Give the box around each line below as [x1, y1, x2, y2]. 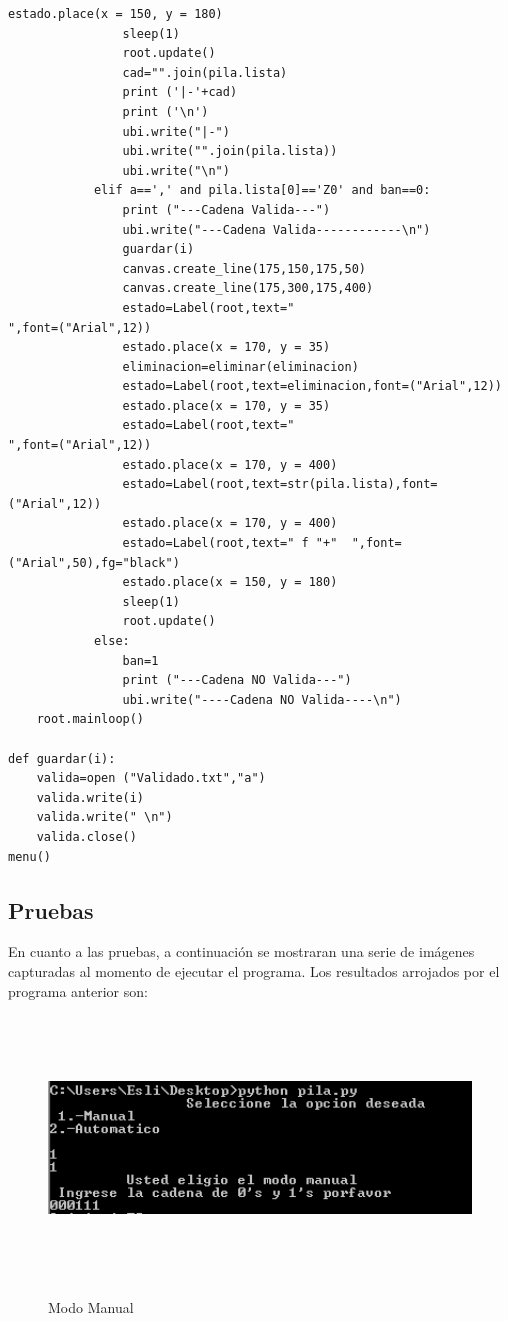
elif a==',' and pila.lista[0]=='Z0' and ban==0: [93, 183, 431, 198]
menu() [8, 849, 51, 864]
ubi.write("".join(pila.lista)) [122, 144, 338, 159]
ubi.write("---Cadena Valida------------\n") [122, 222, 431, 237]
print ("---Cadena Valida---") [122, 202, 331, 217]
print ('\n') [122, 104, 209, 119]
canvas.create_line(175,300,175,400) [122, 281, 374, 296]
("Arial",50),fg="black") [8, 555, 180, 570]
